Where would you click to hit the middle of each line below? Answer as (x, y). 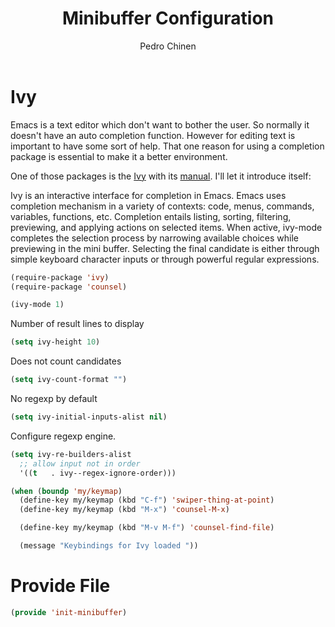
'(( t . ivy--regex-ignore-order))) (98, 473)
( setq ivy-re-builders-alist (71, 454)
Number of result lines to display (77, 324)
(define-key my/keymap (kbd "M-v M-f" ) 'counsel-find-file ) (147, 528)
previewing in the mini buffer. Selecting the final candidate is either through (165, 248)
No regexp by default (54, 399)
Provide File (60, 586)
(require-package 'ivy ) (60, 277)
